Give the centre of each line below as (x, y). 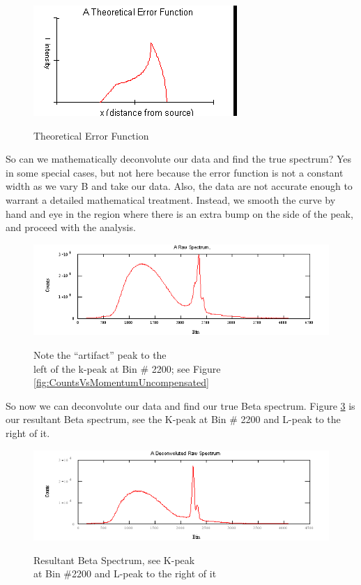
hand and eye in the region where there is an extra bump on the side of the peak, (179, 213)
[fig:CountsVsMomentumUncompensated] (121, 382)
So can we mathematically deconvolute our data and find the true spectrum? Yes (179, 159)
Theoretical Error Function (91, 135)
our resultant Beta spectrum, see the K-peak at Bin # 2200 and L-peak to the (173, 419)
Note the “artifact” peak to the (100, 355)
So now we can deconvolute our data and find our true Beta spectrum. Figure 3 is (180, 405)
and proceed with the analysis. (71, 227)
